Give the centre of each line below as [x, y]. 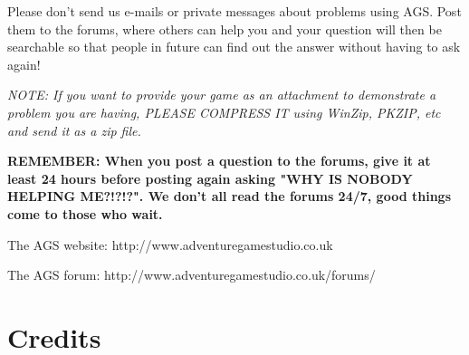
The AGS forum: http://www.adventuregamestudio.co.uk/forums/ [191, 275]
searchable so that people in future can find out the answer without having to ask [234, 47]
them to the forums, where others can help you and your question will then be [225, 29]
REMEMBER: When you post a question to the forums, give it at [219, 161]
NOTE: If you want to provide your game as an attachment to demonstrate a [222, 95]
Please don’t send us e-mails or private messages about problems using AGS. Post [234, 11]
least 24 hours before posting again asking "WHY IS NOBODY [210, 178]
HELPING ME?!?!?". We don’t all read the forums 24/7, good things [229, 196]
